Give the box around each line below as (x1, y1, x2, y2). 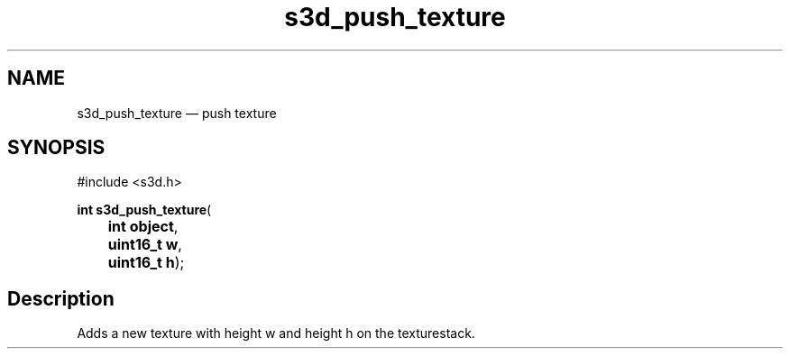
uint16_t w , (107, 235, 182, 254)
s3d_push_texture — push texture (77, 105, 277, 121)
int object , (107, 217, 179, 236)
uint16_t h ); (107, 253, 185, 272)
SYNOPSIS (7, 136, 106, 160)
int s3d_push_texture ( (77, 202, 212, 218)
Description (7, 287, 115, 310)
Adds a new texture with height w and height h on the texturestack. (77, 325, 475, 342)
